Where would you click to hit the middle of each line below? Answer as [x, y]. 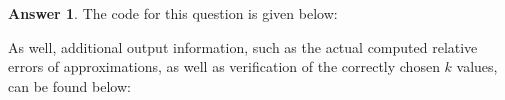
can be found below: [69, 85]
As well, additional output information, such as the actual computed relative [243, 46]
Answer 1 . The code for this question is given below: [173, 13]
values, [477, 66]
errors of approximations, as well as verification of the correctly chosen [224, 66]
